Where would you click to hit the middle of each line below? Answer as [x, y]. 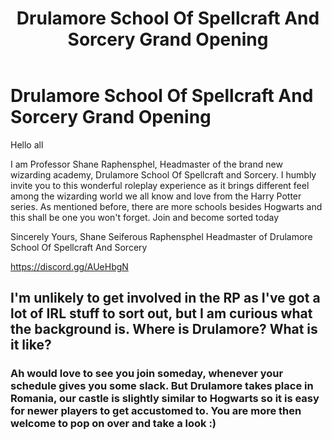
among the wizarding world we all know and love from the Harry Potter [156, 196]
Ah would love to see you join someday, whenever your [147, 374]
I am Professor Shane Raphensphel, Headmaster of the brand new [146, 164]
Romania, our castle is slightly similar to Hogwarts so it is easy [165, 399]
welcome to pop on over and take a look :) [113, 424]
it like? [31, 345]
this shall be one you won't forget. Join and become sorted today [144, 217]
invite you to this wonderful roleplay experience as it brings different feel [160, 185]
